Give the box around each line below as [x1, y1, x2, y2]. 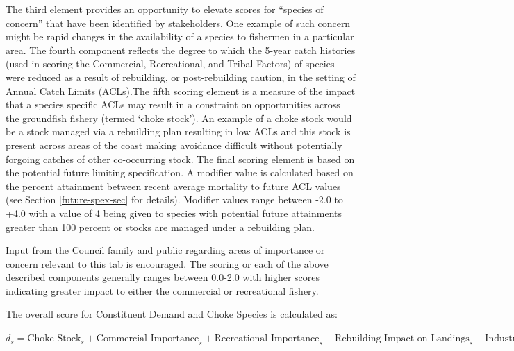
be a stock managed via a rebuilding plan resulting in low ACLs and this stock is [6, 124, 351, 139]
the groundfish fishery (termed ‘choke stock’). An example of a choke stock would [6, 110, 352, 125]
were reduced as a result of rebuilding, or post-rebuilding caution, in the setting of [6, 69, 356, 84]
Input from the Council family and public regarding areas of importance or [6, 243, 325, 257]
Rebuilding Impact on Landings [335, 334, 470, 344]
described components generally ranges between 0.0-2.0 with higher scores [6, 270, 320, 284]
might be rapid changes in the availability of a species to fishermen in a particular [6, 29, 354, 44]
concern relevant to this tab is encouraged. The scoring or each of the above [6, 256, 329, 271]
